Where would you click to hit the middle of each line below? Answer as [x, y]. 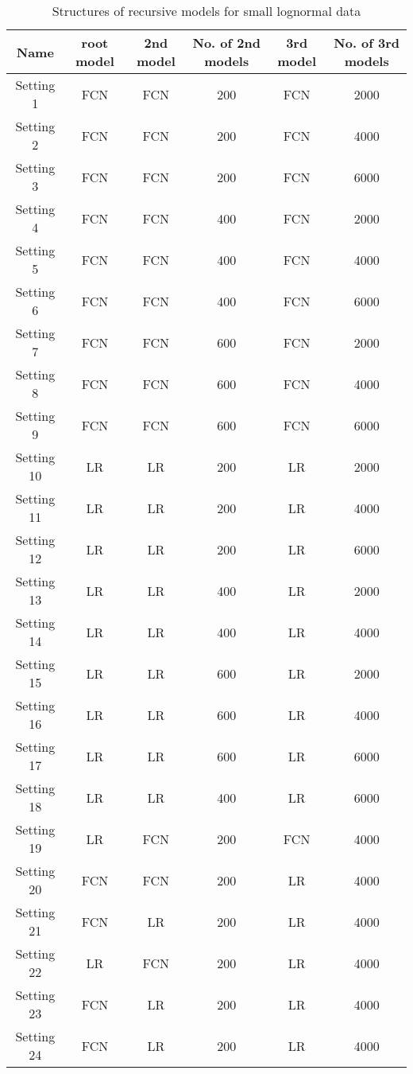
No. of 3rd [367, 43]
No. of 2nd [226, 43]
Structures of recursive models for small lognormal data [206, 11]
